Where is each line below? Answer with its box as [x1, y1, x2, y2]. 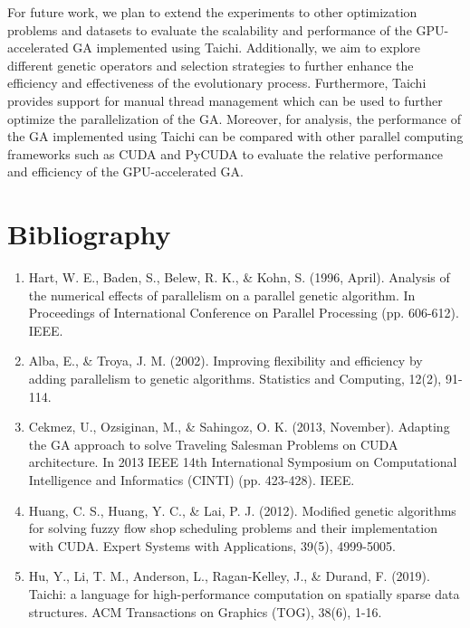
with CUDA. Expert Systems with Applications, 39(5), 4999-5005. [28, 536, 396, 555]
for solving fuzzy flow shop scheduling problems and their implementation [28, 519, 437, 538]
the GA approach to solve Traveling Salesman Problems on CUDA [28, 434, 398, 453]
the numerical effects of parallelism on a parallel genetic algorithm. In [28, 285, 416, 304]
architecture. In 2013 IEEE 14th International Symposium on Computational [28, 452, 457, 471]
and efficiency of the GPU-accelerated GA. [7, 162, 244, 181]
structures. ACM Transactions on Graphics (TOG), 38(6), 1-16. [28, 602, 382, 621]
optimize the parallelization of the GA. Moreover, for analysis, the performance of [7, 109, 462, 128]
